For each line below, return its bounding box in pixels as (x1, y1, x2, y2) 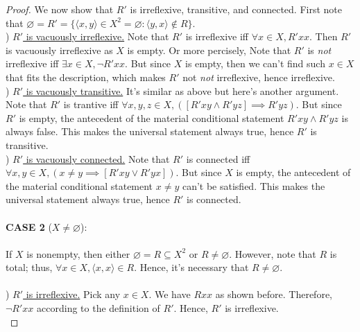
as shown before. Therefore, (215, 287, 332, 302)
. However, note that (229, 246, 316, 261)
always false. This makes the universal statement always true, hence (6, 124, 294, 139)
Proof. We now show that (6, 2, 114, 16)
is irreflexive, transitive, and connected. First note (130, 2, 342, 16)
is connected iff (186, 151, 250, 166)
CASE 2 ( (6, 219, 52, 234)
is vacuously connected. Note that (26, 151, 170, 166)
